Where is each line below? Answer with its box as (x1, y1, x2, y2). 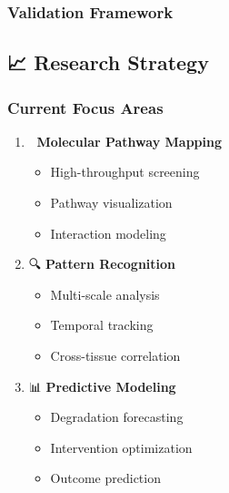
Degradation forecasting (50, 407, 184, 426)
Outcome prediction (50, 468, 161, 488)
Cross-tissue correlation (50, 346, 181, 365)
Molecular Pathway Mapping (36, 131, 222, 150)
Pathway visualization (50, 193, 173, 212)
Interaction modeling (50, 223, 166, 242)
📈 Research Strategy (7, 48, 209, 77)
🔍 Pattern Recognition (28, 254, 176, 273)
